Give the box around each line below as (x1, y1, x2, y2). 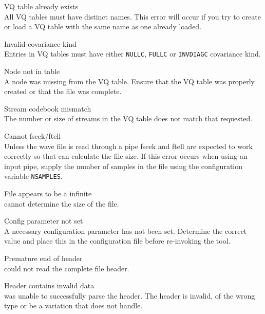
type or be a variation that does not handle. (4, 300, 143, 311)
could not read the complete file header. (4, 263, 129, 273)
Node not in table (4, 66, 60, 77)
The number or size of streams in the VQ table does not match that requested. (4, 113, 253, 124)
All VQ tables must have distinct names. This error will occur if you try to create (4, 11, 261, 22)
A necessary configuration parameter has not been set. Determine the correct (4, 225, 247, 236)
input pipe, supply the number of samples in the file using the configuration (4, 160, 243, 171)
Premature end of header (4, 253, 83, 263)
